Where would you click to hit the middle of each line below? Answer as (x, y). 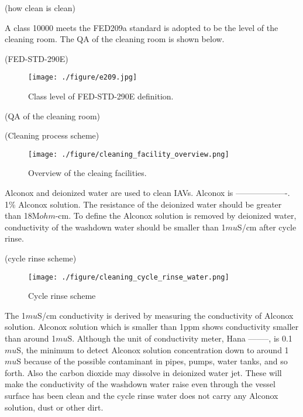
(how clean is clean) (40, 8)
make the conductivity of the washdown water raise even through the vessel (140, 384)
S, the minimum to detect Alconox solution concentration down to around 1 (153, 349)
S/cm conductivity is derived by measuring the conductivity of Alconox (166, 315)
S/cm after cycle (267, 227)
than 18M (22, 216)
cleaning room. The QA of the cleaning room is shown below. (115, 39)
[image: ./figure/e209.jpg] (83, 77)
